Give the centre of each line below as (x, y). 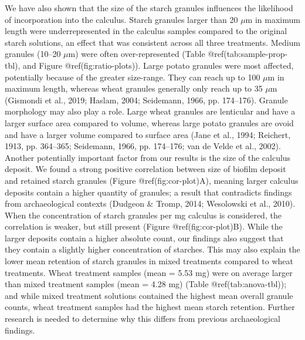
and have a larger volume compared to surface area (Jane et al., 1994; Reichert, (148, 134)
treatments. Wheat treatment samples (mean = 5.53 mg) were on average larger (149, 272)
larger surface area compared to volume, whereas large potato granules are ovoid (149, 122)
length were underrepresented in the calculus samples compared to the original (146, 31)
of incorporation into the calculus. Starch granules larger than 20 (121, 19)
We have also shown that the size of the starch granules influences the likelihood (149, 8)
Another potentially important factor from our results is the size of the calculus (148, 157)
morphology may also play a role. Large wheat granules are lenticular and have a (150, 111)
